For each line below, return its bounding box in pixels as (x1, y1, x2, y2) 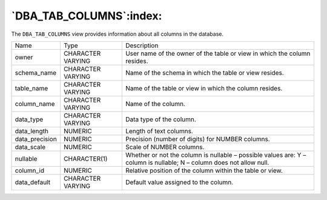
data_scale (15, 142, 46, 151)
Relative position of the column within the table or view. (125, 166, 283, 175)
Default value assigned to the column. (125, 178, 234, 186)
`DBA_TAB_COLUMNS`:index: (11, 9, 162, 22)
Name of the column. (125, 99, 186, 108)
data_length (15, 127, 48, 135)
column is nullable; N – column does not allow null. (125, 158, 269, 167)
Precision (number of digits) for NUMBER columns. (125, 135, 270, 143)
